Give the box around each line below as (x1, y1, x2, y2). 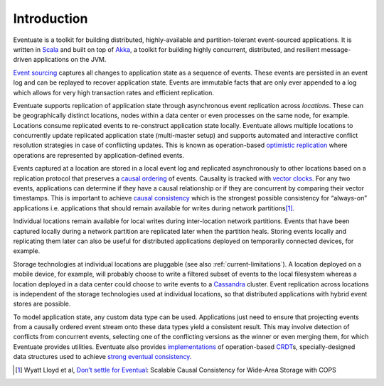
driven (13, 55, 32, 64)
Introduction (13, 11, 88, 26)
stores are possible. (13, 299, 71, 309)
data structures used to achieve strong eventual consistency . (13, 353, 192, 361)
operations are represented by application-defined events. (13, 151, 185, 159)
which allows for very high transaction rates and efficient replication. (13, 88, 215, 97)
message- (321, 45, 351, 53)
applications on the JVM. (33, 55, 107, 64)
